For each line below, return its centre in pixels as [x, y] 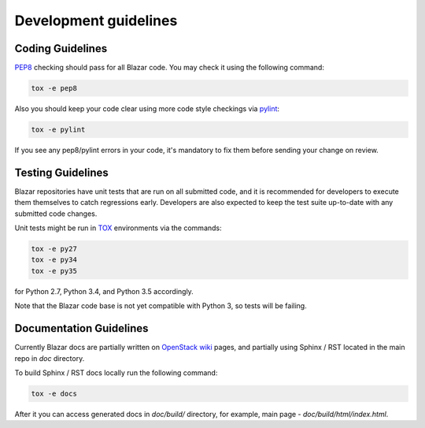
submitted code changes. [56, 214]
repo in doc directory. [50, 358]
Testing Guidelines [62, 172]
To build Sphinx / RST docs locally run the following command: [116, 372]
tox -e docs [54, 393]
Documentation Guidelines [81, 328]
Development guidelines [96, 20]
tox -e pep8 [54, 88]
